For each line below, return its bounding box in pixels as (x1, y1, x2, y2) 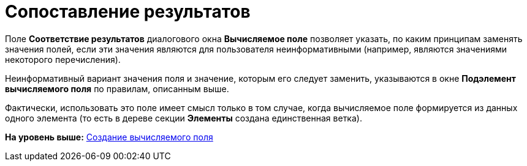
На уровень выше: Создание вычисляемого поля (5, 131, 213, 142)
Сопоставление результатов (5, 1, 251, 22)
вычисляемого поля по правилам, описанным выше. (5, 83, 229, 94)
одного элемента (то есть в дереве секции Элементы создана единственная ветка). (5, 112, 362, 123)
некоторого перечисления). (5, 54, 121, 65)
